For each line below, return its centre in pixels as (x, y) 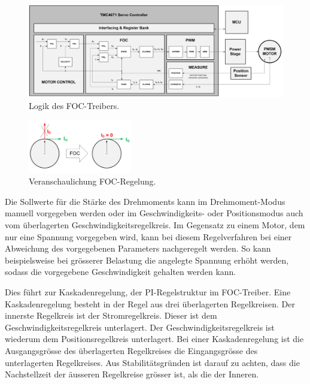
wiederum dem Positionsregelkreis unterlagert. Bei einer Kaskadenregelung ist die (154, 339)
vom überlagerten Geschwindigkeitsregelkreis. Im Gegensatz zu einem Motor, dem (155, 225)
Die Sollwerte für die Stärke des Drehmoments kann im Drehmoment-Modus (145, 201)
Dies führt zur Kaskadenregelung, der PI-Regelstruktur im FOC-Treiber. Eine (148, 291)
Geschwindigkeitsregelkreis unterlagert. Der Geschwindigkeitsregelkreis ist (140, 327)
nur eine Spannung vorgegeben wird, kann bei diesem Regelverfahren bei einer (148, 236)
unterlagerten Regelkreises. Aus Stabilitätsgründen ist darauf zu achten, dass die (152, 362)
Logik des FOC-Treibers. (74, 105)
